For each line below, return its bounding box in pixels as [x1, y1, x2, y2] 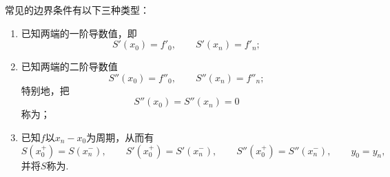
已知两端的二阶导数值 [21, 59, 118, 74]
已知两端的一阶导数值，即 [21, 25, 137, 40]
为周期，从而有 [86, 129, 154, 144]
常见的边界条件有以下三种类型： [5, 3, 150, 17]
